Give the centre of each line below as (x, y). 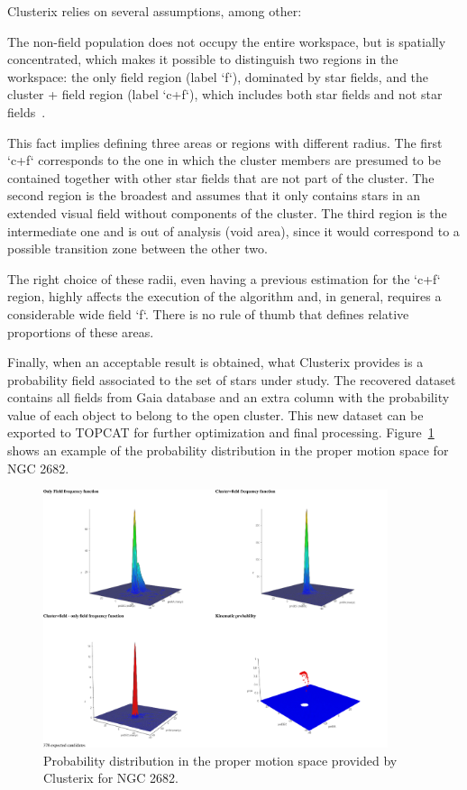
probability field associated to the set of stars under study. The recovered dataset (232, 379)
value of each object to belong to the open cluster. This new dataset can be (215, 414)
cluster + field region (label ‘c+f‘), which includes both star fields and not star (225, 94)
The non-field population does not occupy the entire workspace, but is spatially (227, 41)
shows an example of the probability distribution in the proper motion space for (228, 450)
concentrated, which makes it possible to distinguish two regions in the (203, 59)
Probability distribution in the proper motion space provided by (220, 760)
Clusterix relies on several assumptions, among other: (155, 11)
